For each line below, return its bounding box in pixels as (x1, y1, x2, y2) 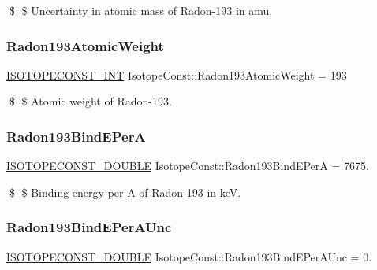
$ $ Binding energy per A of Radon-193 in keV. (9, 183, 241, 200)
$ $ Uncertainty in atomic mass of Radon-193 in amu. (9, 2, 273, 18)
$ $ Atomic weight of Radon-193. (9, 93, 172, 109)
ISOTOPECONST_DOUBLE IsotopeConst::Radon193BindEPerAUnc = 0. (6, 248, 372, 264)
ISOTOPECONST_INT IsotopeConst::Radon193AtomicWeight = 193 (6, 66, 347, 83)
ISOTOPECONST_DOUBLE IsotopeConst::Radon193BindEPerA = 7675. (6, 157, 369, 174)
